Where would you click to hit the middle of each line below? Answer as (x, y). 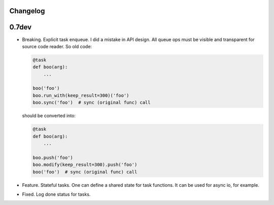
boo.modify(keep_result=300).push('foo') (85, 165)
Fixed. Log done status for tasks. (56, 194)
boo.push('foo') (53, 158)
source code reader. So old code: (57, 46)
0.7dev (21, 27)
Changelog (27, 11)
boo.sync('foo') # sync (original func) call (92, 102)
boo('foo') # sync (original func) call (85, 172)
